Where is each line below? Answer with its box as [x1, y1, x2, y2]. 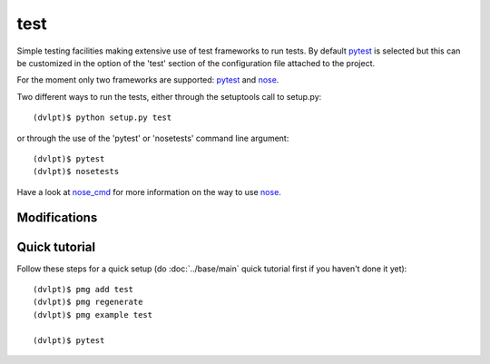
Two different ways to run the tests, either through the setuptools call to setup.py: [16, 91, 322, 102]
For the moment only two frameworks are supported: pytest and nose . [16, 74, 279, 85]
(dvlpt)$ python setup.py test [33, 113, 172, 123]
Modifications [16, 210, 98, 226]
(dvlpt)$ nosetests [33, 166, 120, 177]
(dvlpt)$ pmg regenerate [33, 297, 143, 308]
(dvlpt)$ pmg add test [33, 284, 134, 294]
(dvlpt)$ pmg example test [33, 310, 153, 320]
